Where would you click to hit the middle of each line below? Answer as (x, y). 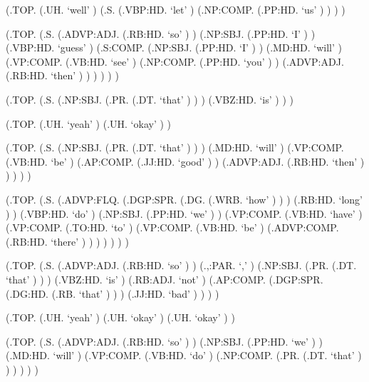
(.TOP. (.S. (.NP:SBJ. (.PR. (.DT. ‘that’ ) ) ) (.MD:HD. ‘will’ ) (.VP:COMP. (175, 147)
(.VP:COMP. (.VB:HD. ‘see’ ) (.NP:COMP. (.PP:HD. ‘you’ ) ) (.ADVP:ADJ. (175, 61)
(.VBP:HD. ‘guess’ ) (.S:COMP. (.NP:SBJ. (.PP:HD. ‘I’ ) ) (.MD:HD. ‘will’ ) (174, 47)
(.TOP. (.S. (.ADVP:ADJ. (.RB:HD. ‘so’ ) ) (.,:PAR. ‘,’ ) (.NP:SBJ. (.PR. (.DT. (181, 265)
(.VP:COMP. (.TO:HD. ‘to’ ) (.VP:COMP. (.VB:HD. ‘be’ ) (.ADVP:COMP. (172, 227)
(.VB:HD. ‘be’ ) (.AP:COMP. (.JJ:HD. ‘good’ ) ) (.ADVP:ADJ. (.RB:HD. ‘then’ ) (185, 161)
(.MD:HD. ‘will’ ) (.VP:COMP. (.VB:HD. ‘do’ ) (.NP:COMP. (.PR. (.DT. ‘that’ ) (184, 355)
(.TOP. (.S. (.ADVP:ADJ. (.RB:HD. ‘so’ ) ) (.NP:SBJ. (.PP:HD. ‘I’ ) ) (161, 33)
